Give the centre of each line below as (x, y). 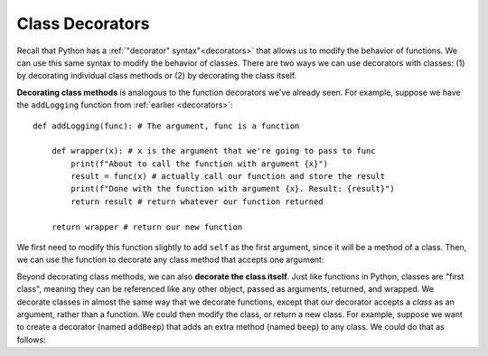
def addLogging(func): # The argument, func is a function (166, 126)
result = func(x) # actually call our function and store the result (228, 177)
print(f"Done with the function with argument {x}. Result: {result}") (233, 189)
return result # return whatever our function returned (197, 201)
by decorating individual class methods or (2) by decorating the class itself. (157, 76)
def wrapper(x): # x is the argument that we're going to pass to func (213, 151)
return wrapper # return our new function (147, 227)
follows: (31, 340)
